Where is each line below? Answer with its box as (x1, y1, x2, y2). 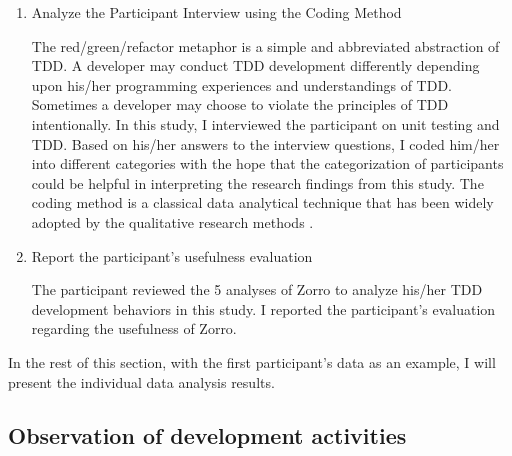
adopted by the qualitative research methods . (31, 211, 314, 232)
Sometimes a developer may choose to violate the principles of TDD (31, 94, 449, 115)
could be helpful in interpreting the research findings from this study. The (31, 172, 484, 193)
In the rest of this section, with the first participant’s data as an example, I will (8, 351, 496, 372)
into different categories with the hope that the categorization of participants (31, 153, 504, 174)
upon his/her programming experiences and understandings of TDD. (31, 74, 452, 95)
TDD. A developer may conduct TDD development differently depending (31, 55, 480, 76)
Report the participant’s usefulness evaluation (31, 245, 313, 266)
